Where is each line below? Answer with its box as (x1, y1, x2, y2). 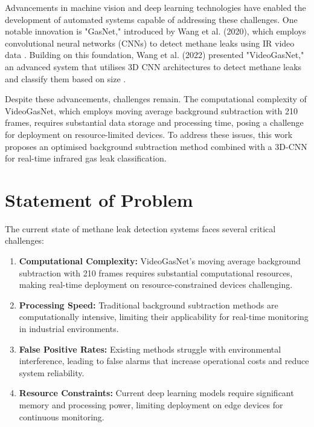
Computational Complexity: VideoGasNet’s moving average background (19, 255, 301, 267)
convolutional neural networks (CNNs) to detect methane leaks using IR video (5, 36, 295, 49)
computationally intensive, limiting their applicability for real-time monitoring (19, 310, 309, 323)
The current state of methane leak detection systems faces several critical (5, 222, 276, 235)
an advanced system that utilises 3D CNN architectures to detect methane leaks (5, 60, 302, 73)
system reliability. (19, 366, 85, 379)
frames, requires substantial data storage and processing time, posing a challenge (5, 116, 304, 129)
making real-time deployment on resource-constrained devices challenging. (19, 278, 293, 291)
